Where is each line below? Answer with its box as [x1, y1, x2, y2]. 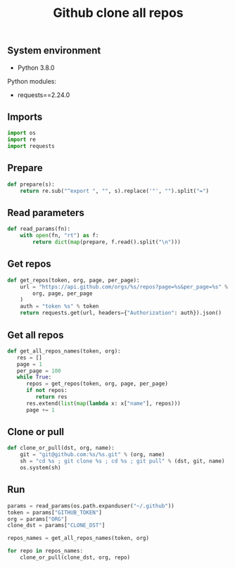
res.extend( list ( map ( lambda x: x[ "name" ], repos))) [25, 400, 181, 407]
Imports [7, 111, 43, 122]
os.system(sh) [20, 465, 61, 472]
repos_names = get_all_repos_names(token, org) [7, 535, 150, 542]
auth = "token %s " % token [20, 303, 99, 310]
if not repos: [25, 387, 68, 394]
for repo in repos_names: [7, 548, 83, 555]
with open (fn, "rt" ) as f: [20, 232, 99, 239]
